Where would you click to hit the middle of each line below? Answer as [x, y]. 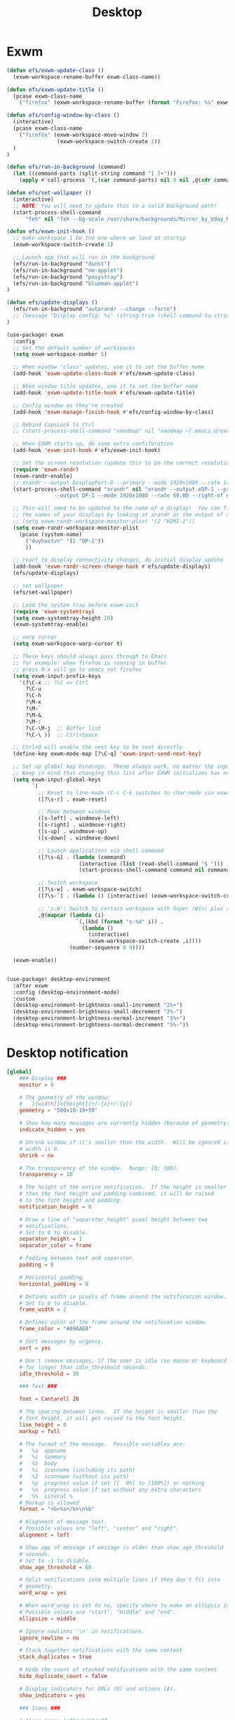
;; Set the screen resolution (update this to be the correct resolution [123, 463]
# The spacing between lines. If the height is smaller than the [118, 1412]
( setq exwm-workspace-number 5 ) [60, 354]
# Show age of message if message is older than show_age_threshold [121, 1547]
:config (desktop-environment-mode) [66, 992]
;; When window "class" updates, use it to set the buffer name [109, 367]
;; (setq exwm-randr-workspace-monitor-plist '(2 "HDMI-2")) [104, 521]
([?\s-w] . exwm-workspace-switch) [89, 889]
